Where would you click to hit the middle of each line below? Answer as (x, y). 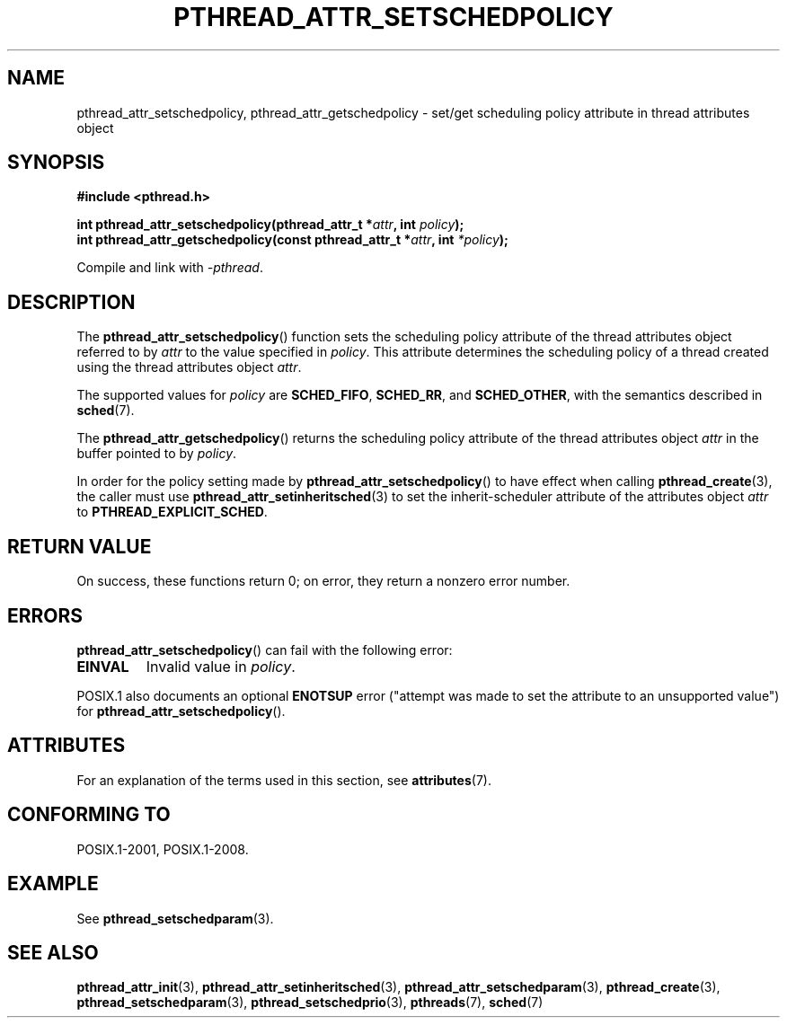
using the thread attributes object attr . (189, 367)
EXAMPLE (53, 884)
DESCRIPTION (71, 302)
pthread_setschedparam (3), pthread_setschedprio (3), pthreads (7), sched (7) (310, 1003)
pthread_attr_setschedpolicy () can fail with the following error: (265, 649)
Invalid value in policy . (221, 666)
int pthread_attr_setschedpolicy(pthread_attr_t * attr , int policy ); (270, 225)
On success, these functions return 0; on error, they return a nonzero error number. (323, 581)
